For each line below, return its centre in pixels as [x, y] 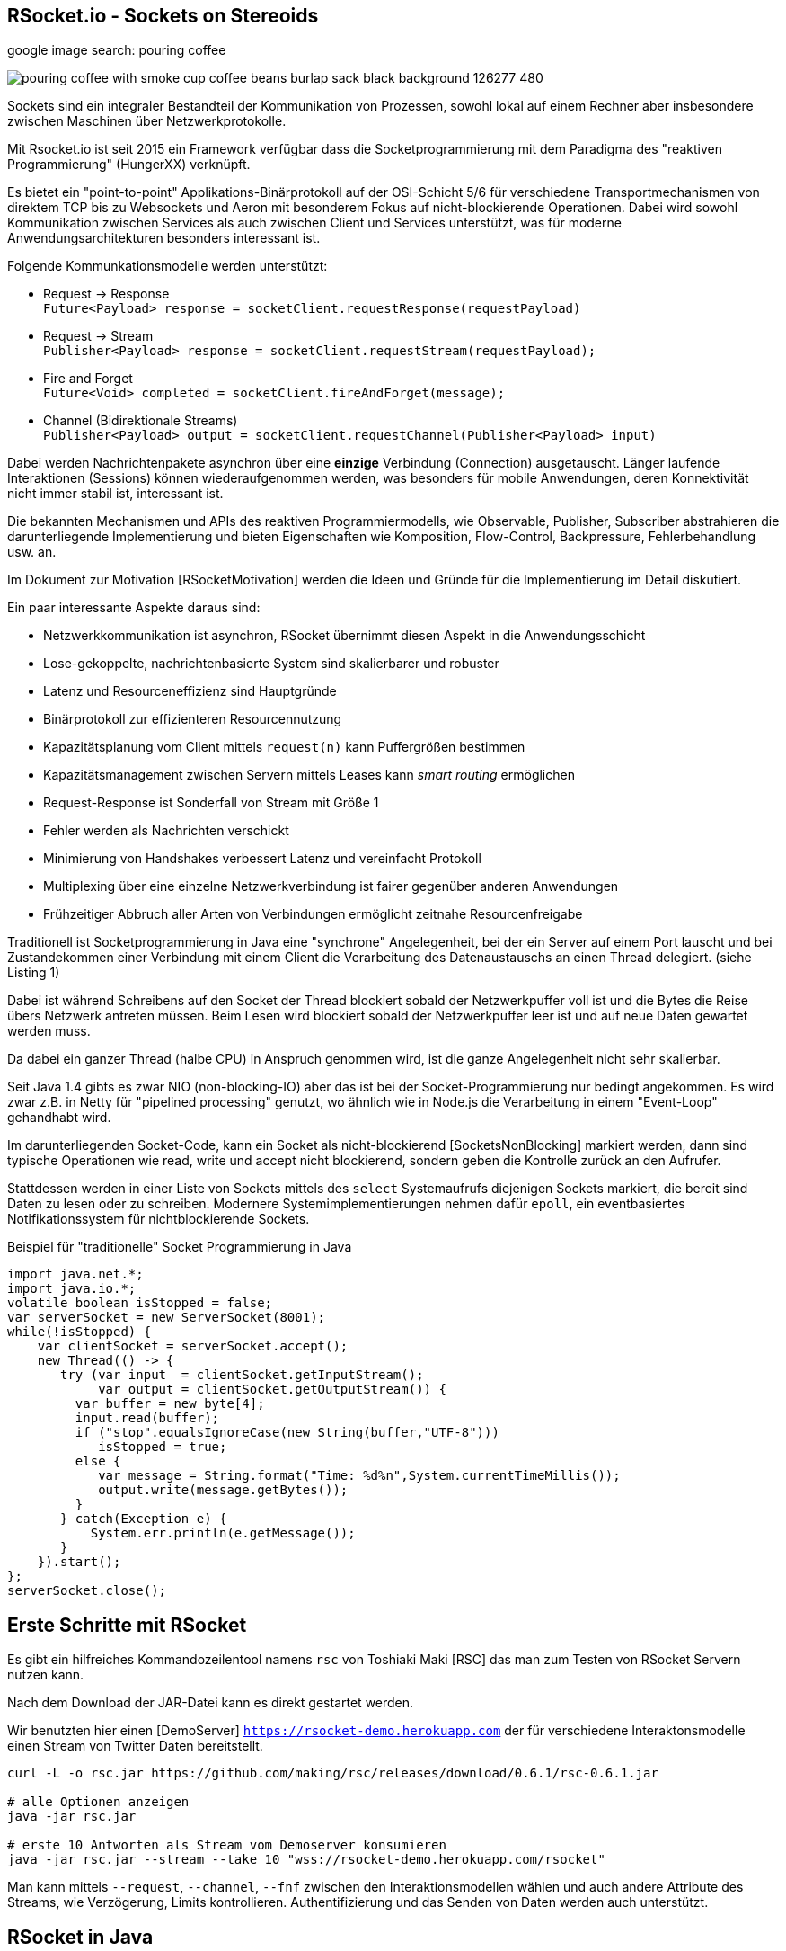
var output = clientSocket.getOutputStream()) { [272, 1390]
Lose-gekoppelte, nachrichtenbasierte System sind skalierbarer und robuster [271, 664]
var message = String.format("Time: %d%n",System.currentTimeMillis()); [359, 1476]
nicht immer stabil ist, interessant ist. [115, 494]
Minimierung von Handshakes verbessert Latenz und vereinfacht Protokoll [262, 859]
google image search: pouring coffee [117, 50]
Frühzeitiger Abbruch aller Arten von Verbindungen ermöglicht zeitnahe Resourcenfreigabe [313, 914]
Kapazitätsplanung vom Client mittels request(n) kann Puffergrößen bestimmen [284, 747]
